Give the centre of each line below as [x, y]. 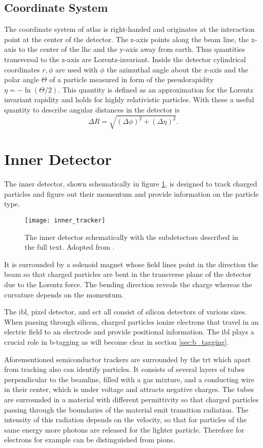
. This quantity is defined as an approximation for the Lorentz [156, 89]
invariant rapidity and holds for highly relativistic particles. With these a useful [129, 99]
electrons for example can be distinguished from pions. [90, 440]
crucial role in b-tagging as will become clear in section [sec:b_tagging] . [117, 342]
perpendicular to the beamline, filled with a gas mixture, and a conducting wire [129, 379]
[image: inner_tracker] [65, 220]
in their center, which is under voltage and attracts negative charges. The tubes [129, 389]
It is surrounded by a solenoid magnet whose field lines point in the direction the [131, 264]
